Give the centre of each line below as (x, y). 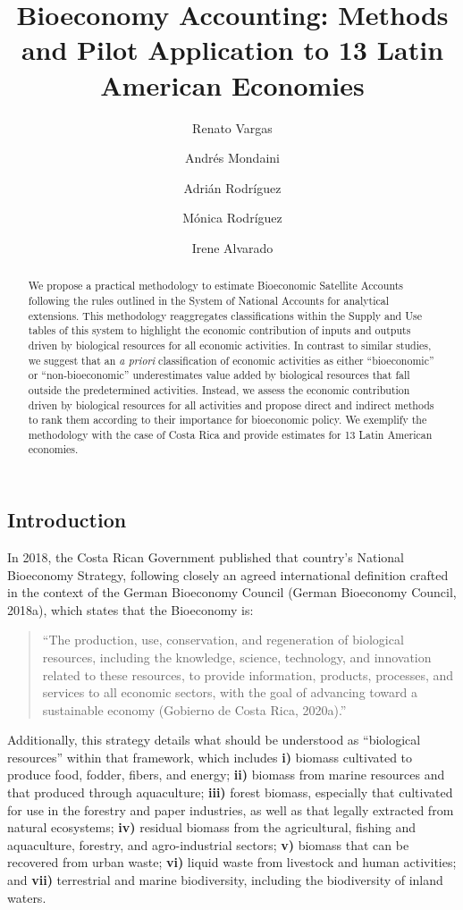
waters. (27, 897)
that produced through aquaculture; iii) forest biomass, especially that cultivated (230, 792)
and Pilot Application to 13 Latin (232, 50)
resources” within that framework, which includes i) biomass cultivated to (210, 757)
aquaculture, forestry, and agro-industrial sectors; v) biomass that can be (208, 844)
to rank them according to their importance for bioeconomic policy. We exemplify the (227, 420)
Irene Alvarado (232, 247)
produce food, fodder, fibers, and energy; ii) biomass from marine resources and (226, 775)
